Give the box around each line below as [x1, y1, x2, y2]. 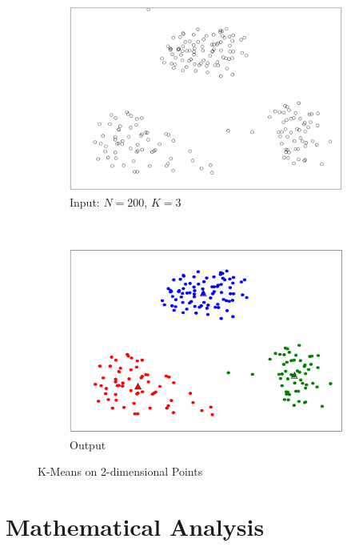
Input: [70, 193, 100, 210]
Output [70, 436, 106, 452]
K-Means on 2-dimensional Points [38, 463, 203, 480]
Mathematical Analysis [6, 510, 265, 543]
